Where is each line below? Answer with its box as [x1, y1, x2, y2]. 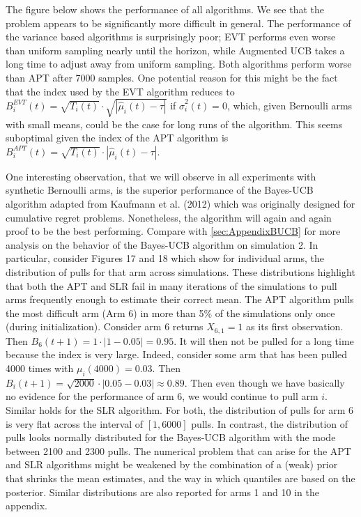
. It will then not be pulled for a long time [174, 333, 354, 348]
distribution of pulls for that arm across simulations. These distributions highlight [6, 265, 355, 279]
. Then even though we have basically [184, 375, 345, 389]
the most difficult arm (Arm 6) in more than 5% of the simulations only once [6, 305, 335, 320]
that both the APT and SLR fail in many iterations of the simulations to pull [6, 278, 337, 293]
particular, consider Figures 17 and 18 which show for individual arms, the [6, 251, 324, 265]
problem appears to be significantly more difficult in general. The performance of [6, 15, 351, 30]
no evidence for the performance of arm [6, 389, 174, 403]
